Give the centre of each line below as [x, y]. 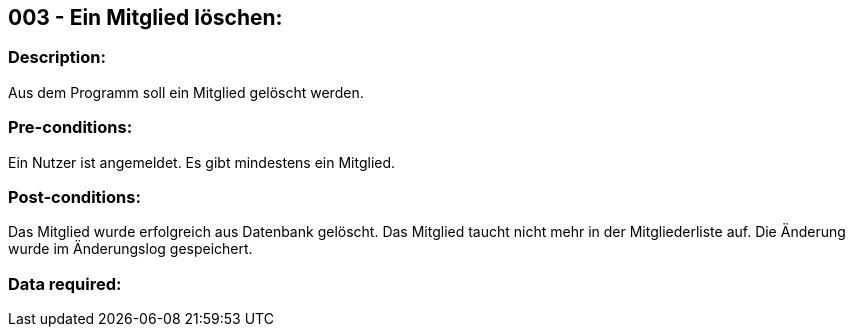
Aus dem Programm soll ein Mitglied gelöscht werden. [186, 92]
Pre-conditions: [70, 127]
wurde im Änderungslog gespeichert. [130, 249]
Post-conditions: [74, 196]
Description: [57, 57]
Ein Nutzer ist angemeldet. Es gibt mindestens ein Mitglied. [202, 162]
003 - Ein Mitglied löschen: [145, 17]
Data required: [65, 283]
